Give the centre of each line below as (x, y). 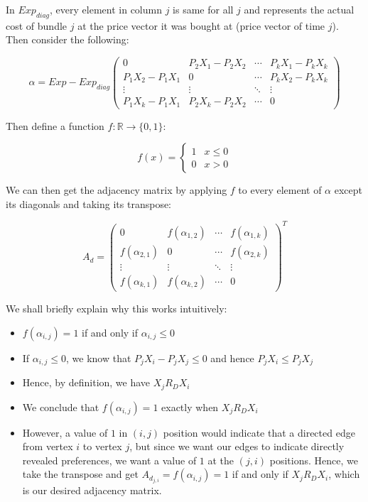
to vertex (102, 446)
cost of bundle (37, 25)
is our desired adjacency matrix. (92, 490)
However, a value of (65, 432)
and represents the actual (299, 9)
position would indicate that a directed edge (259, 432)
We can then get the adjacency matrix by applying (117, 190)
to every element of (280, 190)
